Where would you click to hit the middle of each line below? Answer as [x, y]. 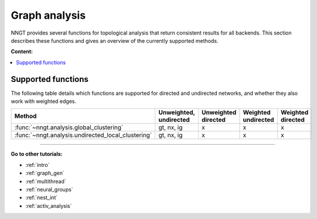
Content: [22, 52]
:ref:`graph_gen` [45, 173]
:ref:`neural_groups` [49, 189]
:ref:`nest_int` [42, 198]
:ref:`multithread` [46, 181]
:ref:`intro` [38, 165]
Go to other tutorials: [37, 154]
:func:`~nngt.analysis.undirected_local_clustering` [83, 135]
